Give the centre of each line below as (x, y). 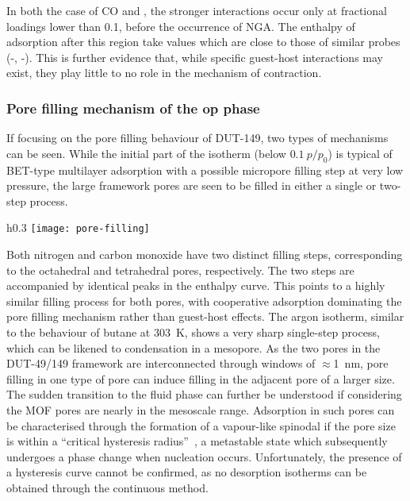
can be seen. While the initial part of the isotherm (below (146, 153)
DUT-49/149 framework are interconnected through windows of (161, 363)
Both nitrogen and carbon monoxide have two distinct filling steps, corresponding (205, 254)
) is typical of (360, 153)
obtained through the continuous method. (107, 487)
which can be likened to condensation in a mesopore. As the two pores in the (194, 347)
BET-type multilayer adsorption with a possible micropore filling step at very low (205, 170)
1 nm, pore (361, 363)
